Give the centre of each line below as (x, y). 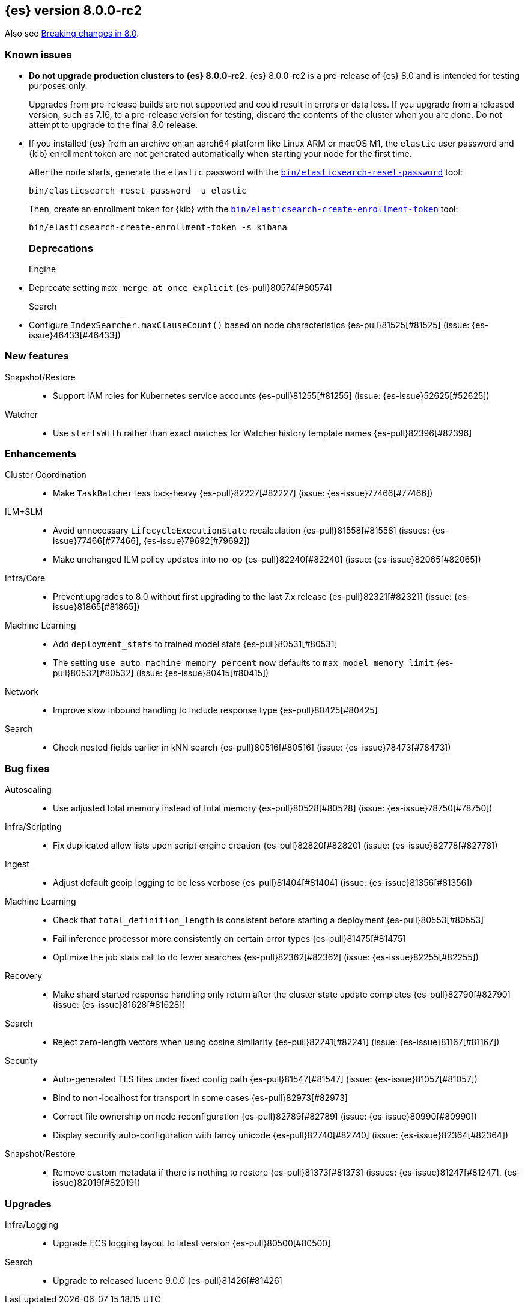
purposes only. (58, 86)
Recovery (24, 976)
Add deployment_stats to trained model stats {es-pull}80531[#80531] (195, 644)
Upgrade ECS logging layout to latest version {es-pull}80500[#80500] (192, 1243)
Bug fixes (27, 768)
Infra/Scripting (33, 827)
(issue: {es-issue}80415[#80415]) (202, 673)
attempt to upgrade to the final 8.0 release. (114, 125)
